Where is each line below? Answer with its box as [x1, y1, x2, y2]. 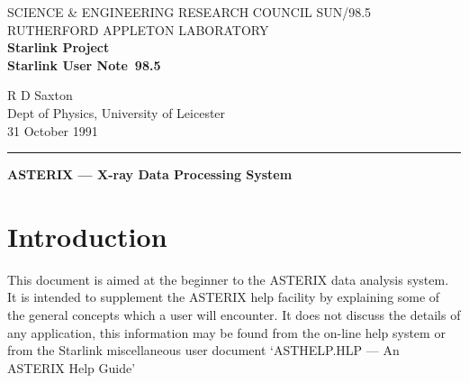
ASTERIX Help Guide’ [7, 358, 136, 377]
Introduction [7, 217, 167, 254]
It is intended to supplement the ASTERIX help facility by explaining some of [7, 287, 440, 306]
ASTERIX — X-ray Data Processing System [7, 165, 293, 184]
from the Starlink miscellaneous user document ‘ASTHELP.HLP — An [7, 341, 400, 360]
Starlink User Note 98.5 [7, 55, 161, 74]
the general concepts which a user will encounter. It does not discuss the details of [7, 305, 461, 324]
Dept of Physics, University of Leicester [7, 103, 226, 122]
